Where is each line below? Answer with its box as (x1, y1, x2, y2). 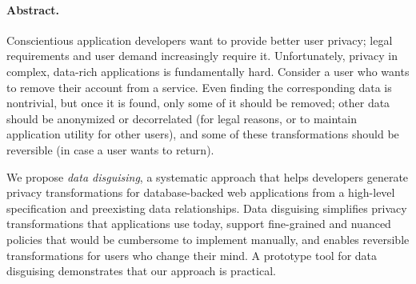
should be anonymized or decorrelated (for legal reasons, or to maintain (6, 110, 357, 126)
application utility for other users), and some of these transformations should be (6, 126, 399, 142)
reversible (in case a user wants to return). (6, 141, 214, 158)
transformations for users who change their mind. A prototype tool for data (6, 246, 378, 263)
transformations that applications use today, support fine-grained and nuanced (6, 215, 391, 232)
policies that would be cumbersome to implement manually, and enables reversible (6, 230, 410, 247)
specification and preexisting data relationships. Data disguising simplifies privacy (6, 199, 407, 216)
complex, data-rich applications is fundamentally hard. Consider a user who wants (6, 62, 410, 79)
